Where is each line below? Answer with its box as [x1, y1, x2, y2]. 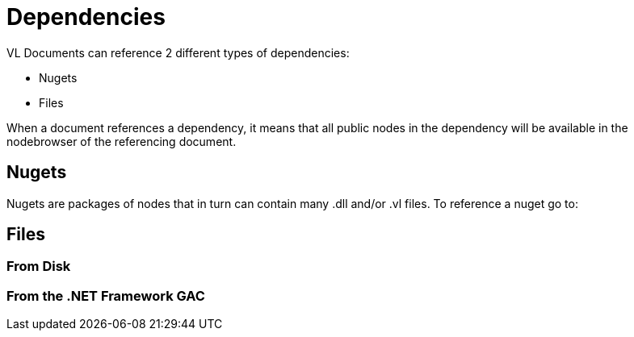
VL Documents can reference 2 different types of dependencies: [6, 45, 350, 60]
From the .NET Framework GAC [6, 287, 205, 304]
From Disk [6, 258, 71, 275]
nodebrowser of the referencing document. [6, 134, 237, 148]
